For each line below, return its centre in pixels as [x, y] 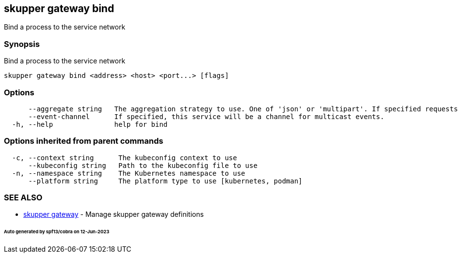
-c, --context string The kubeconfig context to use [124, 158]
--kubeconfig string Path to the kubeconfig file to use [143, 165]
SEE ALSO [23, 198]
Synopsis [22, 44]
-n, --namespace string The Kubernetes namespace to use [129, 173]
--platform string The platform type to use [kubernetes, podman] [165, 181]
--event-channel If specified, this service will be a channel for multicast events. [206, 116]
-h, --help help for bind [90, 124]
